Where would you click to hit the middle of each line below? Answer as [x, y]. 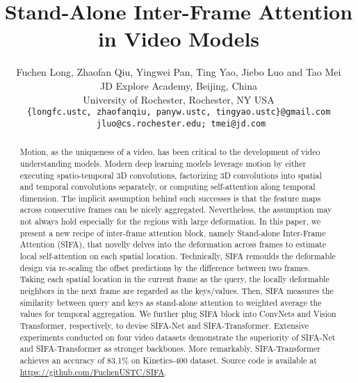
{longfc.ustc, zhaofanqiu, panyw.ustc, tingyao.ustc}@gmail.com [179, 112]
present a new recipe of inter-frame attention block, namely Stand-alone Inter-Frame [173, 233]
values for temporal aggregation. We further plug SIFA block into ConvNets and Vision [178, 314]
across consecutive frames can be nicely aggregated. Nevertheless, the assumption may [176, 210]
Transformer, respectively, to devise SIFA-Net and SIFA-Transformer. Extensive [164, 326]
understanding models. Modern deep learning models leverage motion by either [163, 163]
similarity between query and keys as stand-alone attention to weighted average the [171, 302]
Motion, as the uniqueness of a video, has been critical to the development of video [170, 152]
